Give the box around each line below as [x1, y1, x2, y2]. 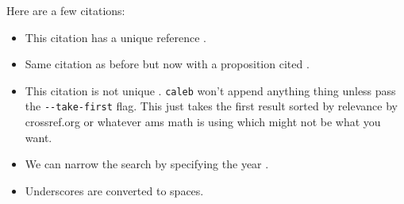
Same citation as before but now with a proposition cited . [25, 56, 310, 72]
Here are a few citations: [6, 2, 125, 18]
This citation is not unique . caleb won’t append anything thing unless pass [25, 82, 396, 98]
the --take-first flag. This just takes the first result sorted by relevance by [25, 98, 398, 114]
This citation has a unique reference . [25, 29, 206, 45]
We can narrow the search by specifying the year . [25, 156, 269, 172]
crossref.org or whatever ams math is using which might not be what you [25, 114, 381, 130]
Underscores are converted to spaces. [25, 182, 204, 198]
